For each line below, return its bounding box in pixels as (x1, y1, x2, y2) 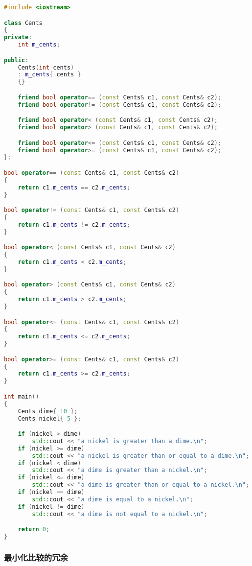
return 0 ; (18, 526, 50, 533)
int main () (4, 393, 39, 400)
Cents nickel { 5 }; (18, 415, 81, 422)
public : (4, 56, 29, 64)
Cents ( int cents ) (18, 64, 74, 71)
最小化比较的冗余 (4, 551, 68, 563)
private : (4, 34, 32, 41)
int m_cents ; (18, 41, 60, 48)
